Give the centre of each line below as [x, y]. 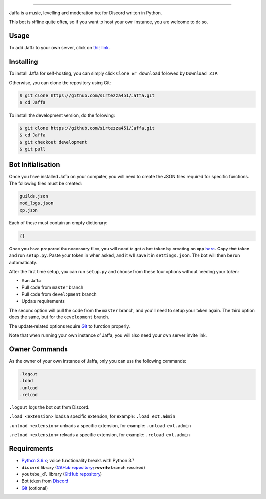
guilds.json [34, 196]
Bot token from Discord [45, 481]
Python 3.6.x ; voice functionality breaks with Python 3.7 [78, 461]
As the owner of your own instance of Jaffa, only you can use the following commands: [98, 361]
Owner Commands [39, 349]
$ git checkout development [53, 142]
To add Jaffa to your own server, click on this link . [60, 48]
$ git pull [33, 149]
